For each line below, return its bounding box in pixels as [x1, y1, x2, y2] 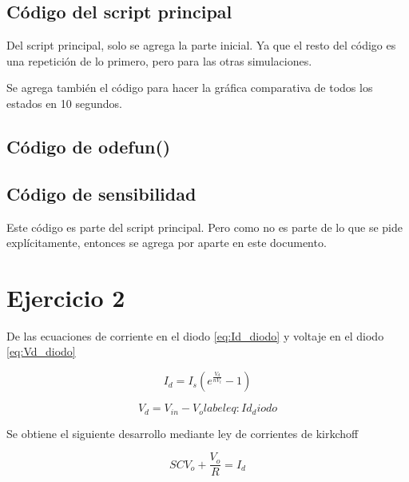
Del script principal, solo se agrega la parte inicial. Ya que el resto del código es [6, 37, 396, 54]
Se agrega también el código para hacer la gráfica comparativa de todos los [6, 79, 373, 96]
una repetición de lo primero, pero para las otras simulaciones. [6, 52, 312, 69]
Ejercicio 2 [6, 281, 125, 313]
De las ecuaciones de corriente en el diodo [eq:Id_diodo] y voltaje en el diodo [6, 327, 384, 344]
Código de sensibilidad [6, 181, 197, 205]
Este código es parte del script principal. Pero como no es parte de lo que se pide [6, 218, 403, 235]
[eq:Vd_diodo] [6, 343, 76, 360]
